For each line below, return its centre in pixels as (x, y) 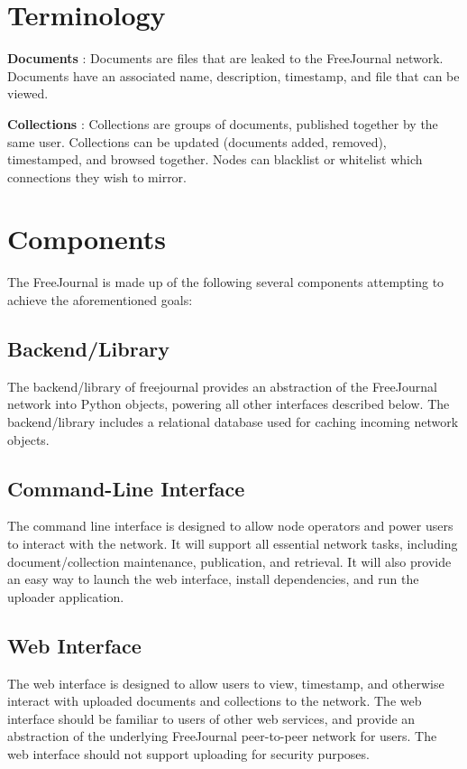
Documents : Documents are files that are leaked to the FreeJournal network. (225, 58)
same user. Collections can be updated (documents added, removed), (197, 141)
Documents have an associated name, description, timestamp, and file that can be (233, 75)
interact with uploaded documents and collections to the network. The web (215, 701)
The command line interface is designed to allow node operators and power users (230, 526)
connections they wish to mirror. (97, 176)
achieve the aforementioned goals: (100, 300)
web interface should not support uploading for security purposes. (188, 753)
